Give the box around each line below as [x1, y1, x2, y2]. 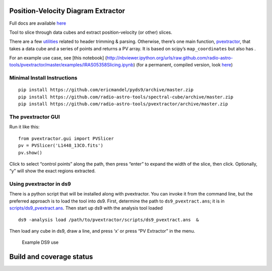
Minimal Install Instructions [9, 75, 78, 82]
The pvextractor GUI [9, 113, 60, 120]
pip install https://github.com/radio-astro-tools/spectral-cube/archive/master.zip [18, 94, 234, 100]
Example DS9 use [22, 239, 59, 245]
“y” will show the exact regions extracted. [9, 168, 96, 174]
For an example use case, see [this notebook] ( [9, 55, 107, 61]
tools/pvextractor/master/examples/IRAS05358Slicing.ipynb [9, 62, 133, 68]
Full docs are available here [9, 20, 66, 26]
